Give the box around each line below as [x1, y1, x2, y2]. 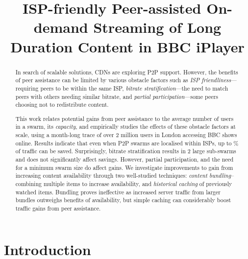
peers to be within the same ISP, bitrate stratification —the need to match [40, 84, 228, 92]
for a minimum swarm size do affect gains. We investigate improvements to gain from [15, 163, 233, 171]
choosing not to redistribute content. [15, 100, 109, 109]
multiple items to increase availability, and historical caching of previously [43, 179, 232, 188]
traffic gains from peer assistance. [15, 204, 101, 212]
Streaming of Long [93, 17, 222, 37]
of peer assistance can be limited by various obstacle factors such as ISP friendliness [15, 76, 231, 84]
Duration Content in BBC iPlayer [10, 36, 245, 56]
